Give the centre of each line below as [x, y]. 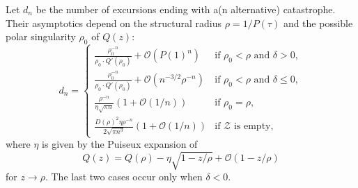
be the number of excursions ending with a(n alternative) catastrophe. [186, 9]
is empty [252, 127]
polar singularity [41, 36]
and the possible [318, 23]
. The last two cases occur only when [124, 177]
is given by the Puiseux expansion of [120, 144]
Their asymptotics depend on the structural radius [114, 23]
